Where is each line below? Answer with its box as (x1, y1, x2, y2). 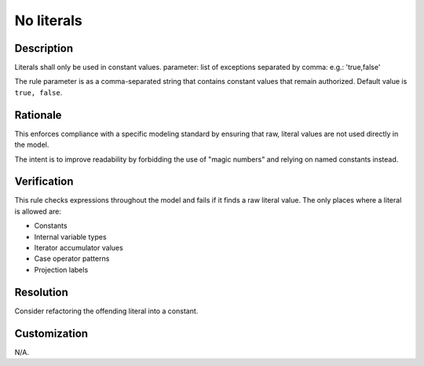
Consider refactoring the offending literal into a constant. (14, 306, 199, 316)
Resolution (14, 285, 68, 298)
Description (14, 42, 74, 55)
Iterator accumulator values (34, 243, 123, 252)
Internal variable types (34, 232, 107, 241)
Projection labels (34, 265, 89, 274)
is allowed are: (14, 207, 62, 216)
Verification (14, 175, 74, 188)
